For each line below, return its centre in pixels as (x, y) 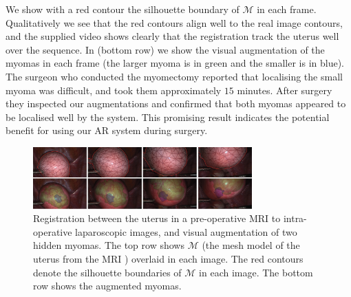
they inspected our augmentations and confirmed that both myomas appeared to (176, 103)
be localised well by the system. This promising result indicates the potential (168, 117)
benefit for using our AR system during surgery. (107, 130)
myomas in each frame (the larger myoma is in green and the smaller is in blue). (175, 63)
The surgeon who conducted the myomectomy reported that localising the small (174, 76)
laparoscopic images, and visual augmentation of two (186, 231)
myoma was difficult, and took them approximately (114, 90)
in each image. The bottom (256, 272)
